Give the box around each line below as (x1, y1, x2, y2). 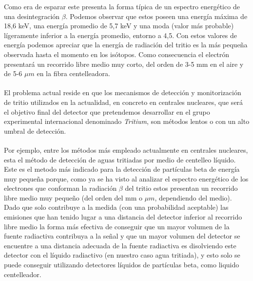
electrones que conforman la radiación (4, 183, 117, 193)
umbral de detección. (4, 125, 66, 136)
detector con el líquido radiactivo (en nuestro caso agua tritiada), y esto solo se (4, 250, 240, 260)
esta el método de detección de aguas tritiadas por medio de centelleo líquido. (4, 154, 236, 164)
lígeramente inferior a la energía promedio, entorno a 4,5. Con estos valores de (4, 30, 237, 40)
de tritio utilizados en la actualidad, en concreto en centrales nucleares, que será (4, 97, 243, 107)
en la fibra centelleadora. (37, 68, 110, 79)
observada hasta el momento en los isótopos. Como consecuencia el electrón (4, 49, 230, 59)
